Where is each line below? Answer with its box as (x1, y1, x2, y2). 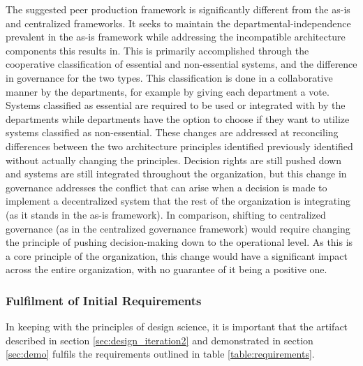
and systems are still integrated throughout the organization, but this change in (6, 166, 347, 181)
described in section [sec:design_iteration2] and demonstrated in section (6, 332, 313, 347)
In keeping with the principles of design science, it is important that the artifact (6, 319, 348, 334)
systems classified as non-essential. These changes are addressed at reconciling (6, 125, 339, 140)
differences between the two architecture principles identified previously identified (6, 138, 353, 153)
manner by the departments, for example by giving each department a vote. (6, 84, 329, 98)
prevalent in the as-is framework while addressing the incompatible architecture (6, 29, 346, 44)
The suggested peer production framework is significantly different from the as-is (6, 2, 350, 16)
